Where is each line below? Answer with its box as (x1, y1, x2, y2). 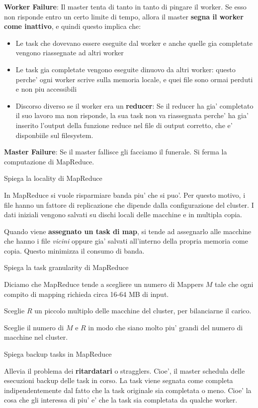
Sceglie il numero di (4, 322, 64, 332)
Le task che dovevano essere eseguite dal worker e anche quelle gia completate (15, 37, 253, 48)
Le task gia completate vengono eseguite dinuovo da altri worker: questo (15, 64, 236, 74)
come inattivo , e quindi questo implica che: (4, 21, 141, 31)
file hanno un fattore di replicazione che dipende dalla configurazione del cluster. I (4, 199, 254, 210)
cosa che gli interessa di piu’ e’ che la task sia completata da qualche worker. (4, 395, 238, 405)
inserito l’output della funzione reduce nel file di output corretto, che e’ (15, 120, 233, 130)
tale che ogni (215, 279, 254, 289)
